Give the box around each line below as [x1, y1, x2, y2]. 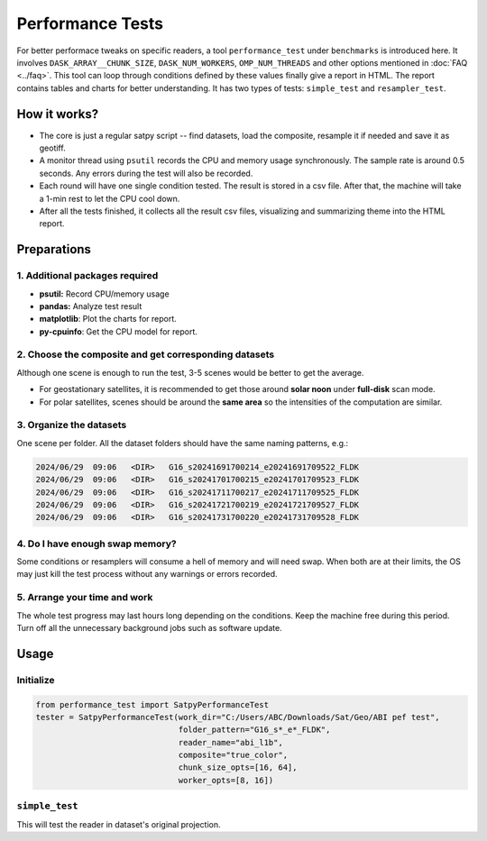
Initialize [16, 673, 55, 686]
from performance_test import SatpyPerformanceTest [35, 699, 270, 709]
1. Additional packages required [16, 270, 159, 282]
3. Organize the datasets [16, 419, 127, 432]
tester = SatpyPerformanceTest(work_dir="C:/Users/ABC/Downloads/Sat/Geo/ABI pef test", [35, 712, 441, 722]
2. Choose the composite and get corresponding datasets [16, 348, 275, 361]
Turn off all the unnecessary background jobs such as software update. [16, 622, 283, 633]
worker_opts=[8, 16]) [178, 775, 274, 785]
